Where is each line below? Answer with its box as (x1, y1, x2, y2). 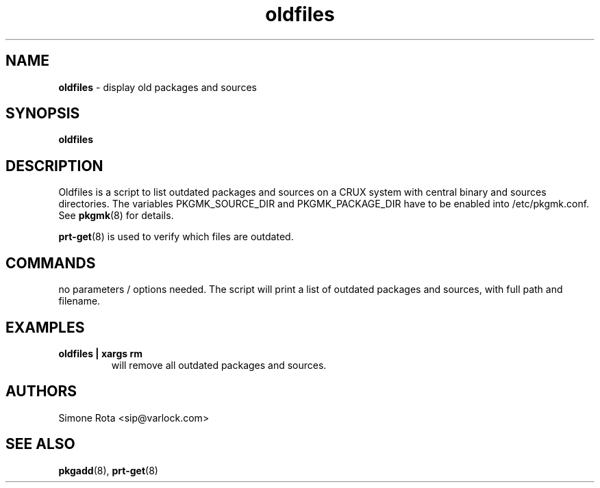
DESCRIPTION (5, 157, 103, 175)
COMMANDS (5, 254, 96, 272)
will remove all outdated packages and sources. (111, 359, 327, 371)
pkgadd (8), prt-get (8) (58, 464, 158, 476)
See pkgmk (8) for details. (58, 209, 174, 222)
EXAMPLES (5, 318, 85, 336)
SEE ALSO (5, 435, 75, 453)
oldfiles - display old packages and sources (58, 81, 257, 93)
